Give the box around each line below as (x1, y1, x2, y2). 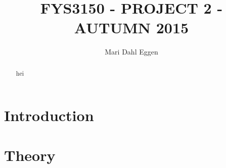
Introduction (4, 105, 94, 126)
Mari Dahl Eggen (105, 46, 158, 57)
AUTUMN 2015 (74, 17, 189, 38)
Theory (4, 144, 56, 165)
